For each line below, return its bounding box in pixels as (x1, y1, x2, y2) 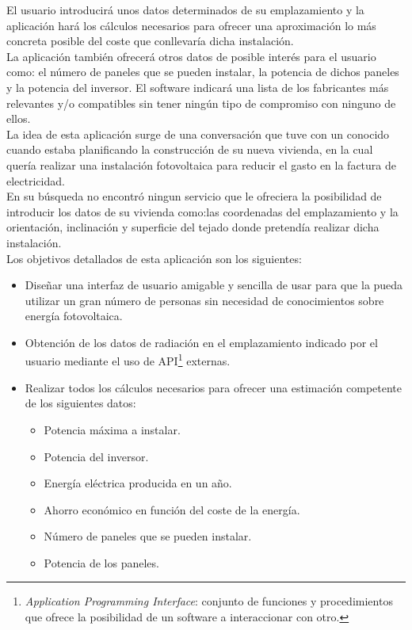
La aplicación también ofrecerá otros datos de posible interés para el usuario (6, 48, 376, 64)
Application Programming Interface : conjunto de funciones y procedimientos (25, 593, 393, 609)
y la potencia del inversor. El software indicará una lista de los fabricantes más (6, 78, 389, 95)
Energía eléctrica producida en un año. (44, 475, 232, 491)
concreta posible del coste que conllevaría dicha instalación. (6, 32, 294, 49)
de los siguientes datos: (25, 395, 136, 411)
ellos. (6, 110, 31, 127)
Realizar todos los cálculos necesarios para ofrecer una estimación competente (25, 379, 402, 395)
